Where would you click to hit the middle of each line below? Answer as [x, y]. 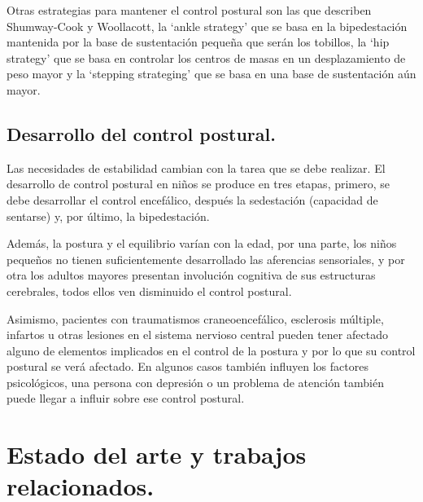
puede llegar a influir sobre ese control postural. [126, 398]
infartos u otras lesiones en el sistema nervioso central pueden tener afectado [197, 335]
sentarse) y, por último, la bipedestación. [108, 216]
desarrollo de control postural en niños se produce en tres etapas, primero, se [198, 184]
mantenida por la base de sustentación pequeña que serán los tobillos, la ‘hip [198, 42]
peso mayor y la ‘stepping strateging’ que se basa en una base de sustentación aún [211, 74]
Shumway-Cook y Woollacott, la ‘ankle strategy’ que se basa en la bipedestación [207, 26]
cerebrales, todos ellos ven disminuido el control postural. [149, 291]
